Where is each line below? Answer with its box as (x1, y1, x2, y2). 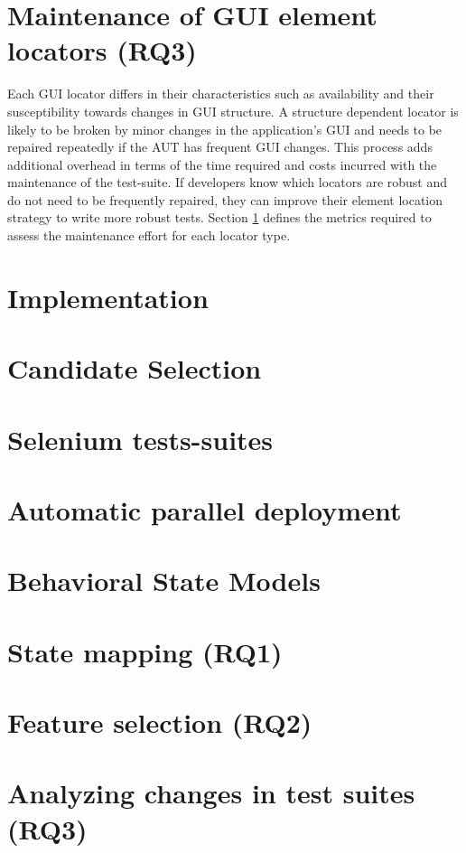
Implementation (7, 278, 209, 315)
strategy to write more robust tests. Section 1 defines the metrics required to (7, 208, 432, 227)
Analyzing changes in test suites (7, 774, 415, 811)
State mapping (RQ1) (7, 633, 283, 670)
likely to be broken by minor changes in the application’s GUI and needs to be (7, 119, 443, 138)
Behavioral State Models (7, 562, 321, 599)
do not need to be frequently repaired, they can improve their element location (7, 190, 443, 209)
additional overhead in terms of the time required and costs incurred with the (7, 155, 437, 173)
